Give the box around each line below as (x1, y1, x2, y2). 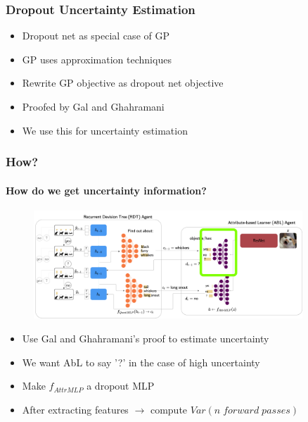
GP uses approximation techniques (22, 51, 172, 66)
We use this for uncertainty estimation (22, 123, 188, 137)
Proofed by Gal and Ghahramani (22, 99, 165, 113)
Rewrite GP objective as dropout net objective (22, 75, 224, 90)
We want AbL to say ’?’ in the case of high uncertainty (22, 354, 260, 369)
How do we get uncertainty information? (6, 182, 207, 197)
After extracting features (22, 402, 129, 416)
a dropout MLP (86, 378, 155, 393)
